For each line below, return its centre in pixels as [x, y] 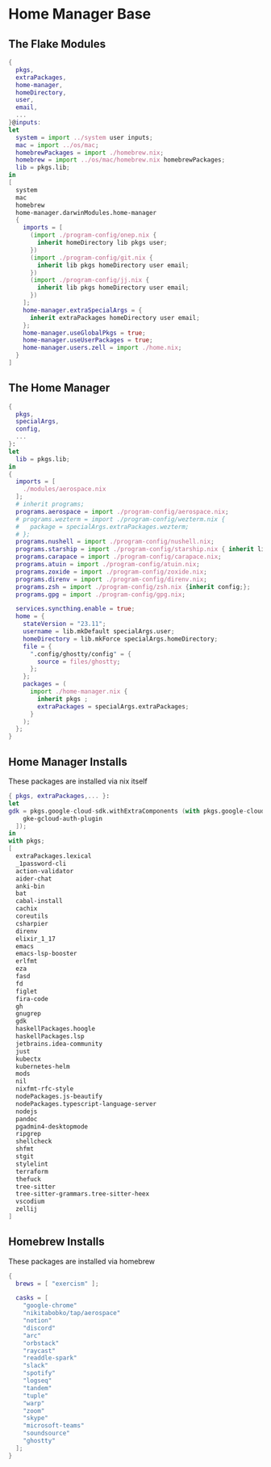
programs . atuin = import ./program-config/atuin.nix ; [108, 565]
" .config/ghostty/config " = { [80, 654]
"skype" [35, 1419]
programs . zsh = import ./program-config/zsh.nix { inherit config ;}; [133, 586]
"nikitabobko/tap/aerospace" [72, 1314]
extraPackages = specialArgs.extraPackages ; [113, 706]
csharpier [32, 923]
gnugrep [29, 1014]
